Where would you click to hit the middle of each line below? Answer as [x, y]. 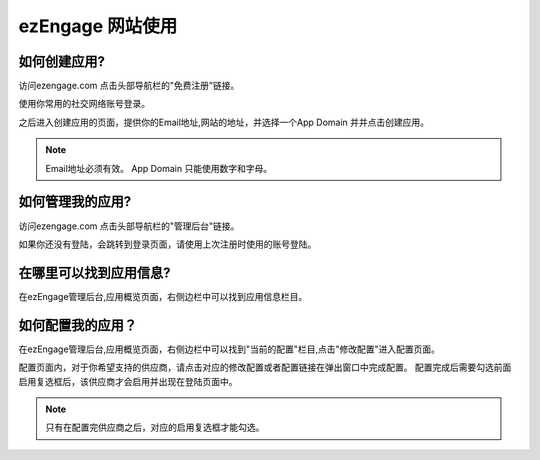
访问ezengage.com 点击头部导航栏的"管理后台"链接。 [129, 226]
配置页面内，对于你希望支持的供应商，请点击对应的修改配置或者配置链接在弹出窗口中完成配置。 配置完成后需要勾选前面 [265, 367]
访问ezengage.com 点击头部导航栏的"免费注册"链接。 [129, 86]
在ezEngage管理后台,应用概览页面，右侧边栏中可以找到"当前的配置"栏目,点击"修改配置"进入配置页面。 [229, 349]
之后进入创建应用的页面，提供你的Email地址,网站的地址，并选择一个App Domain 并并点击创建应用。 [224, 122]
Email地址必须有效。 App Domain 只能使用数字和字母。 [159, 168]
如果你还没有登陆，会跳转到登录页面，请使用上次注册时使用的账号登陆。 [167, 244]
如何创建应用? [61, 61]
